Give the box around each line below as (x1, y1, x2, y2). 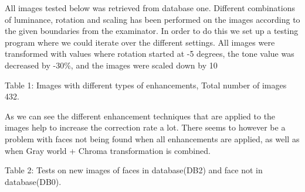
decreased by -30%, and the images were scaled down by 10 (5, 59, 218, 71)
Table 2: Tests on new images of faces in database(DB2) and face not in (5, 164, 263, 176)
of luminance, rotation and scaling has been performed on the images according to (5, 13, 300, 25)
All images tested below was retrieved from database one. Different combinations (5, 2, 295, 13)
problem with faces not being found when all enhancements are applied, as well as (5, 132, 300, 145)
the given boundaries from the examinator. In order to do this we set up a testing (5, 25, 299, 37)
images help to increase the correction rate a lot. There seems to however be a (5, 121, 286, 133)
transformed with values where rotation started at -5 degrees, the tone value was (5, 47, 294, 60)
